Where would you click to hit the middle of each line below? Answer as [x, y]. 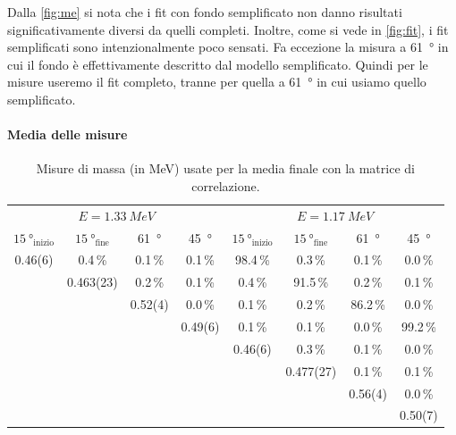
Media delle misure [68, 134]
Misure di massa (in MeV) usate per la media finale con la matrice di [225, 168]
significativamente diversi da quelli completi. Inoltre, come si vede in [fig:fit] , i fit [228, 29]
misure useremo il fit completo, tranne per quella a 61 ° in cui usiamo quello [217, 82]
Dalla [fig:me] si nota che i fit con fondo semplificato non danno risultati [205, 12]
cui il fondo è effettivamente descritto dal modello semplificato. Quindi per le [218, 64]
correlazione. [226, 185]
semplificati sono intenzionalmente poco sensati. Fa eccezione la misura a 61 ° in [228, 47]
